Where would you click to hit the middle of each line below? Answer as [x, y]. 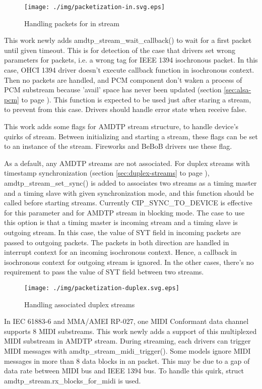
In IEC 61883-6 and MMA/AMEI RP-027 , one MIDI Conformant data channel [126, 321]
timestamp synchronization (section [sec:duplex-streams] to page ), [107, 173]
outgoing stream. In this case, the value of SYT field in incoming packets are [122, 232]
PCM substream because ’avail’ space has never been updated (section [113, 90]
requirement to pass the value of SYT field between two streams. [104, 272]
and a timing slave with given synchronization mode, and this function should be [129, 192]
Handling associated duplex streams [80, 304]
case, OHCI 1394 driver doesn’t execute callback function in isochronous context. [129, 70]
